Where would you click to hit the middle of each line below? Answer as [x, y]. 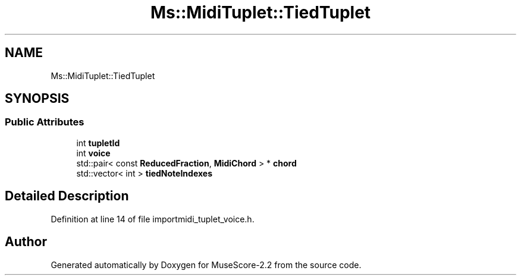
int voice [93, 153]
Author [26, 242]
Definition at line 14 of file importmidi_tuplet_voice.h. [153, 219]
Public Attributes [45, 122]
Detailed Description [67, 196]
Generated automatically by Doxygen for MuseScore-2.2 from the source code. [206, 265]
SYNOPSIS [37, 99]
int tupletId [98, 143]
